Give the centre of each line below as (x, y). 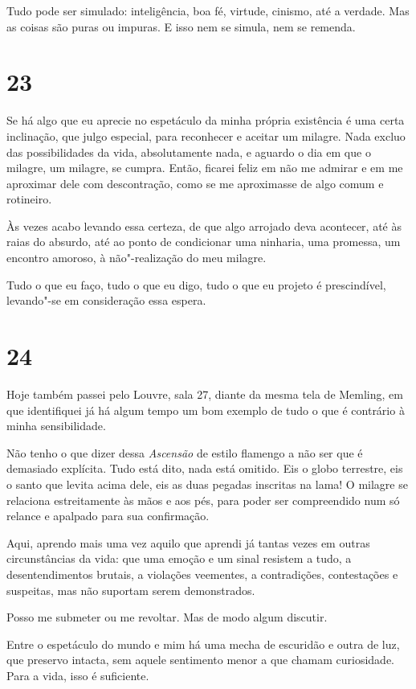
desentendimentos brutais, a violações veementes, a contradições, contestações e (202, 574)
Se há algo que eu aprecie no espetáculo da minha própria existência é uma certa (206, 120)
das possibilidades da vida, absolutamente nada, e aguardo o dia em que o (189, 152)
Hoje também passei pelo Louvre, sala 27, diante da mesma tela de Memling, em (205, 394)
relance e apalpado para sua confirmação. (108, 516)
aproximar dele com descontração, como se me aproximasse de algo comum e (195, 183)
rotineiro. (29, 199)
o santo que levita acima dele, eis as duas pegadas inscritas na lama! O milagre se (207, 484)
